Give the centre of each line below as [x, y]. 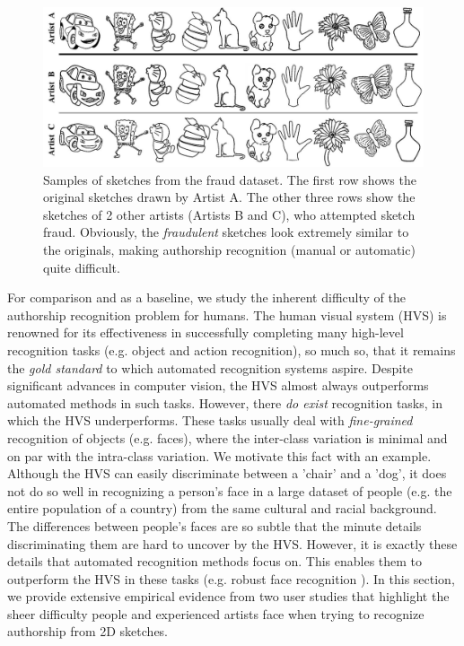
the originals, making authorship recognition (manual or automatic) [229, 250]
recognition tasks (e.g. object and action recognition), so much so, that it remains [232, 349]
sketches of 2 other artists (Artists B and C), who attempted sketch [229, 214]
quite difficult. [82, 267]
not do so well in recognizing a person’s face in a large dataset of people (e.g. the [230, 490]
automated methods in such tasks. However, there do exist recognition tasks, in [225, 402]
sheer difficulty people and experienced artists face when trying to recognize [216, 613]
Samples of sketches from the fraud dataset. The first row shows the [230, 179]
